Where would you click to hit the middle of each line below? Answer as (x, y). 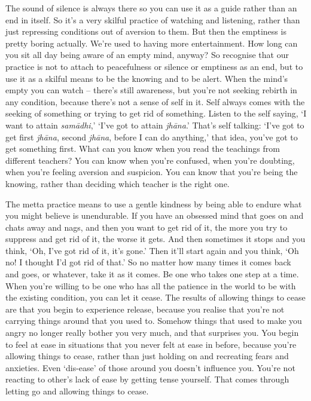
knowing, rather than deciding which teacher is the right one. (118, 183)
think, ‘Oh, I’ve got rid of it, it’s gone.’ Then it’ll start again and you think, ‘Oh (152, 250)
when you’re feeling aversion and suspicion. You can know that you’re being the (152, 172)
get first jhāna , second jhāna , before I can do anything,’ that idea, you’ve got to (152, 137)
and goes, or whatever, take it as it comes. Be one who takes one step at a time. (152, 274)
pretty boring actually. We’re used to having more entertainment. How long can (152, 43)
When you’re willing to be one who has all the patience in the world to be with (151, 285)
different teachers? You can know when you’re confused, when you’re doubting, (150, 160)
